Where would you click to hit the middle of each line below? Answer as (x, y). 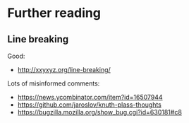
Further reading (54, 13)
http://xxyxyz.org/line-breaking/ (64, 70)
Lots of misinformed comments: (54, 83)
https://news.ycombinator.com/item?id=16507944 (90, 97)
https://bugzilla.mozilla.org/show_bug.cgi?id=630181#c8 (99, 112)
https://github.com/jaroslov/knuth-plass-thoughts (90, 105)
